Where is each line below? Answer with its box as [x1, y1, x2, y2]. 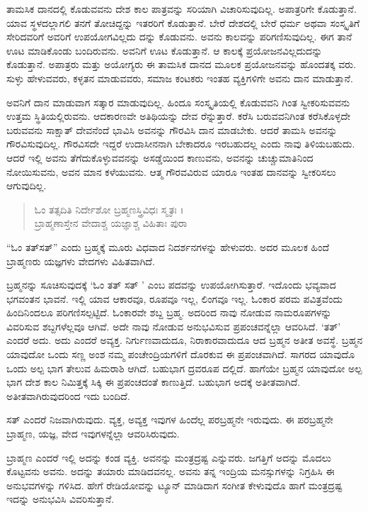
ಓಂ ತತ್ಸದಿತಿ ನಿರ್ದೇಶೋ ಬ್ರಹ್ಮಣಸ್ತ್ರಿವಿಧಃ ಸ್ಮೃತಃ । [34, 201, 184, 216]
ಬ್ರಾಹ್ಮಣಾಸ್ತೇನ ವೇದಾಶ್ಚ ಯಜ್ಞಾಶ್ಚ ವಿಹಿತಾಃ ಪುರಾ [34, 216, 188, 230]
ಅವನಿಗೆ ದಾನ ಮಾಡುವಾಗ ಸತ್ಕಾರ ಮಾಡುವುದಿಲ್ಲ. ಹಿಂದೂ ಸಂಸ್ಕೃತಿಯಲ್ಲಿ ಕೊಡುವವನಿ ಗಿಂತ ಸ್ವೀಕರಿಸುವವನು [6, 94, 350, 109]
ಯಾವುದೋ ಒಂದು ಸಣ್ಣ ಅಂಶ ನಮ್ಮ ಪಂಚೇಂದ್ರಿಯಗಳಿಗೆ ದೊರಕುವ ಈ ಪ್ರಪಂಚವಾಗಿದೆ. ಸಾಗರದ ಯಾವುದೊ [6, 347, 355, 362]
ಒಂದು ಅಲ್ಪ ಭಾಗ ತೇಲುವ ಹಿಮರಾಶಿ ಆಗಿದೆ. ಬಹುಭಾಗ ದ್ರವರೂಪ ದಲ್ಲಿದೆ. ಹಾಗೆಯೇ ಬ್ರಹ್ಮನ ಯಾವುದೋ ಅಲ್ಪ [6, 360, 362, 375]
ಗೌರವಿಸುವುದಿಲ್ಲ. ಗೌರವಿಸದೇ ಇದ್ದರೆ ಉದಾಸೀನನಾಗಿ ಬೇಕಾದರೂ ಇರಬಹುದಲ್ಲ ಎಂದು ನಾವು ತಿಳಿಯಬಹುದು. [6, 136, 355, 151]
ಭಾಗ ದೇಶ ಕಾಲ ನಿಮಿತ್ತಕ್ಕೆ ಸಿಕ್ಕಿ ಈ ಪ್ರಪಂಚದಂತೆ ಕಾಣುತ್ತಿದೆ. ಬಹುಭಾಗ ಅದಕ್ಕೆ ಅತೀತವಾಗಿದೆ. [6, 374, 301, 389]
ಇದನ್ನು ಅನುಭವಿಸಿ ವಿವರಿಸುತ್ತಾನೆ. [6, 491, 115, 506]
